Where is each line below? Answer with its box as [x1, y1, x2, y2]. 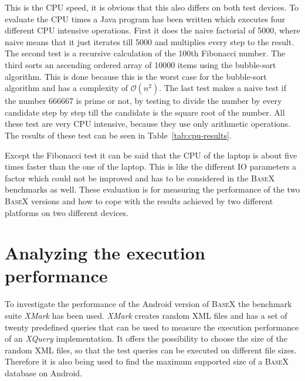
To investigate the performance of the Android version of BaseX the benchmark [5, 298, 292, 310]
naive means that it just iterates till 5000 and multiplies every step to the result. [5, 35, 294, 48]
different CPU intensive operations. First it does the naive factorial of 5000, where [5, 24, 300, 36]
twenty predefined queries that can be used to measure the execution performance [5, 321, 299, 333]
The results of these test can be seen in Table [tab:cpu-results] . [5, 129, 232, 141]
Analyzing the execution [5, 241, 205, 265]
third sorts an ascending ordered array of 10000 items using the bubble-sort [5, 58, 276, 70]
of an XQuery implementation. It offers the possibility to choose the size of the [5, 332, 287, 345]
